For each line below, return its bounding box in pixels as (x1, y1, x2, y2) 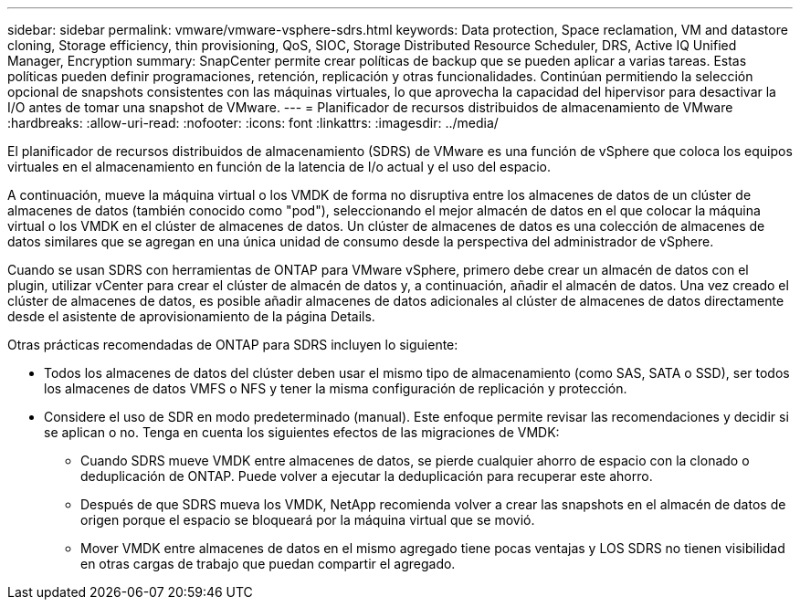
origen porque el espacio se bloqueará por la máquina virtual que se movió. (80, 512, 535, 528)
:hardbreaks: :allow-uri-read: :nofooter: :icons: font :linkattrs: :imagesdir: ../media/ (7, 115, 499, 131)
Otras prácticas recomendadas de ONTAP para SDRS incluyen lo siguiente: (7, 337, 458, 352)
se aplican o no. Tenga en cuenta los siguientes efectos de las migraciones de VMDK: (44, 424, 560, 440)
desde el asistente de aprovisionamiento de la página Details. (7, 309, 375, 324)
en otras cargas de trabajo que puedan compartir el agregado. (80, 556, 456, 571)
